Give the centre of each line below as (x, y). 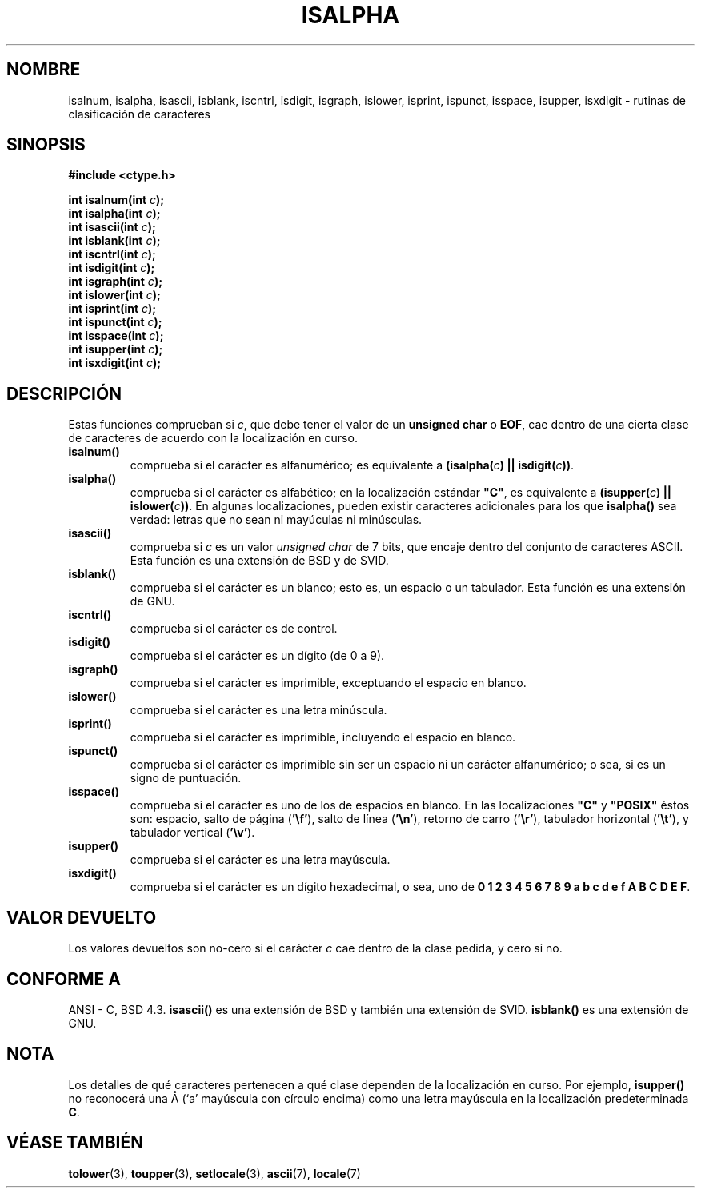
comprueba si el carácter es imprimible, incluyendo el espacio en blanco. (323, 737)
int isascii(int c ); (112, 227)
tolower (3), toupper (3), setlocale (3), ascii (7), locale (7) (214, 1173)
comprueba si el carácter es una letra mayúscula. (260, 860)
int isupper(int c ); (116, 349)
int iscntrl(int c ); (112, 254)
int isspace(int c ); (116, 336)
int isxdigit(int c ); (115, 363)
